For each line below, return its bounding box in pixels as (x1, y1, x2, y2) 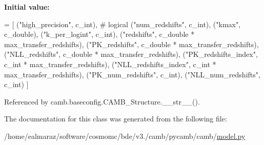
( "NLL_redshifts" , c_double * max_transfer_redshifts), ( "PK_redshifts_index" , (4, 49, 258, 59)
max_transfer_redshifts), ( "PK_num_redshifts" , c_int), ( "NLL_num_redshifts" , (4, 69, 260, 79)
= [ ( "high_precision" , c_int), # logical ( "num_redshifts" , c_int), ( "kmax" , (4, 18, 241, 29)
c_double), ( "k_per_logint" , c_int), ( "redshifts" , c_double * (4, 29, 195, 39)
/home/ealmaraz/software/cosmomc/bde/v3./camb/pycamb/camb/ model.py (4, 130, 246, 141)
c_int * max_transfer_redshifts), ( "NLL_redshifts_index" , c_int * (4, 58, 216, 69)
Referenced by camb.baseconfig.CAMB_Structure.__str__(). (4, 96, 200, 107)
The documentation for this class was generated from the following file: (4, 113, 227, 124)
